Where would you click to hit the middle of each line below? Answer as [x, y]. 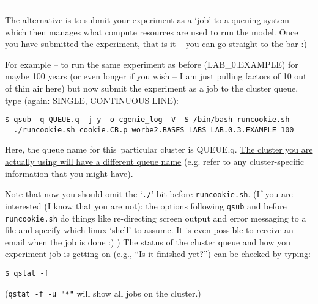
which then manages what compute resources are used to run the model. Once [152, 31]
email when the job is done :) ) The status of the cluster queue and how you [148, 241]
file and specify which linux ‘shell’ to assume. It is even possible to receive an [149, 230]
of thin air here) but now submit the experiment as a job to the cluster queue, [152, 88]
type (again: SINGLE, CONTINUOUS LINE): [92, 100]
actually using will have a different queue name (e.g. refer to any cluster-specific [155, 161]
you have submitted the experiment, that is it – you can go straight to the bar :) [156, 44]
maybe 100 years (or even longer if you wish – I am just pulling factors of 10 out [156, 76]
